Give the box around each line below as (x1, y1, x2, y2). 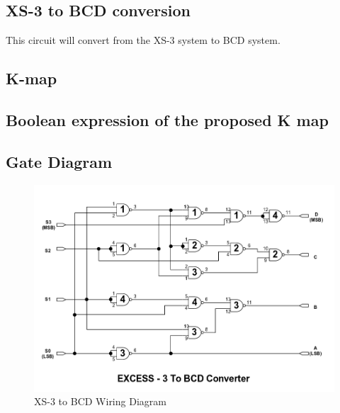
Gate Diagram (6, 150, 113, 172)
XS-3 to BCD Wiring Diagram (34, 394, 166, 409)
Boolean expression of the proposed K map (6, 108, 329, 130)
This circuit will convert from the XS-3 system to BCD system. (6, 33, 280, 47)
